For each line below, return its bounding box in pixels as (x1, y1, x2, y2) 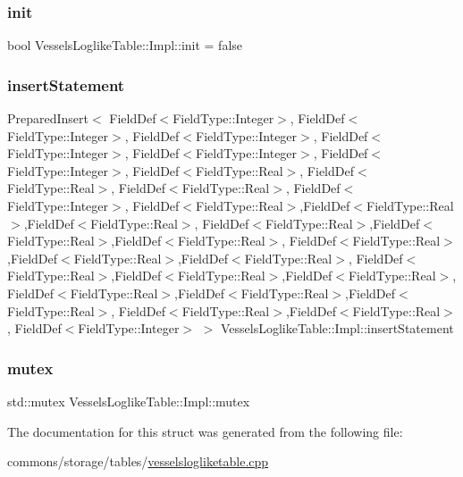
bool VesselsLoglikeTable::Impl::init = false (7, 36, 243, 54)
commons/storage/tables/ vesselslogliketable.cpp (7, 452, 269, 471)
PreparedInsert (7, 109, 89, 128)
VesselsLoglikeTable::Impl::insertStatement (221, 319, 454, 338)
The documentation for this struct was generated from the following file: (7, 422, 403, 440)
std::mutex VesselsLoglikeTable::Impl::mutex (7, 391, 250, 410)
